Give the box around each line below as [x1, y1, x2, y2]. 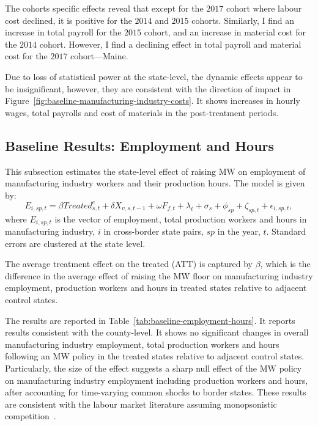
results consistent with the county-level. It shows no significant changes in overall [5, 326, 309, 339]
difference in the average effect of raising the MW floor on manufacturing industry [5, 269, 313, 282]
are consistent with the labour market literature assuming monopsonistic [5, 397, 277, 410]
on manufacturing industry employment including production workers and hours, [5, 373, 308, 386]
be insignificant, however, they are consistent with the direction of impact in [5, 82, 291, 95]
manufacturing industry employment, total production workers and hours [5, 337, 279, 350]
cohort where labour [226, 2, 302, 14]
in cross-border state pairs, [103, 225, 204, 238]
